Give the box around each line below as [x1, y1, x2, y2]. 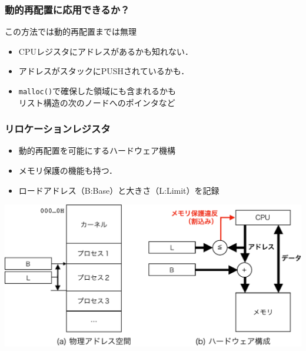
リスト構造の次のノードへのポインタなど [18, 96, 175, 108]
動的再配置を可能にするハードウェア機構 [18, 144, 175, 157]
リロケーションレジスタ [5, 121, 111, 136]
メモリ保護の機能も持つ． [18, 164, 118, 177]
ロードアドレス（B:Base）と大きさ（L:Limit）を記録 [18, 184, 219, 196]
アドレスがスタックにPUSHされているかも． [18, 65, 189, 77]
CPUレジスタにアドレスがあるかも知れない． [18, 45, 193, 57]
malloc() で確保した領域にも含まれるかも [18, 85, 177, 97]
